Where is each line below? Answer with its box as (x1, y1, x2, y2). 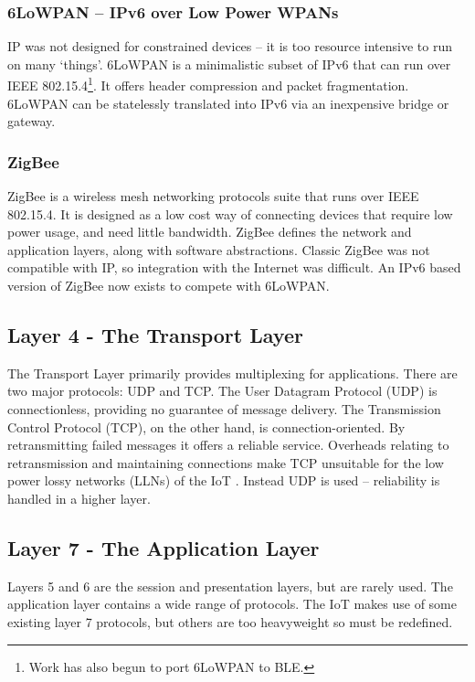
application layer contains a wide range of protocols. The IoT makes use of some (7, 594, 457, 613)
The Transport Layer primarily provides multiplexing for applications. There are (7, 363, 458, 382)
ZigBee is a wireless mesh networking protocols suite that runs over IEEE (7, 186, 419, 206)
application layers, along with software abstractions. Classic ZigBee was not (7, 240, 430, 259)
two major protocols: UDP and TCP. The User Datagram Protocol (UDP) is (7, 381, 438, 400)
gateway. (7, 112, 56, 131)
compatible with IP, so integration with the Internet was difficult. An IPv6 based (7, 258, 461, 277)
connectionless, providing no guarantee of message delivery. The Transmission (7, 400, 441, 419)
